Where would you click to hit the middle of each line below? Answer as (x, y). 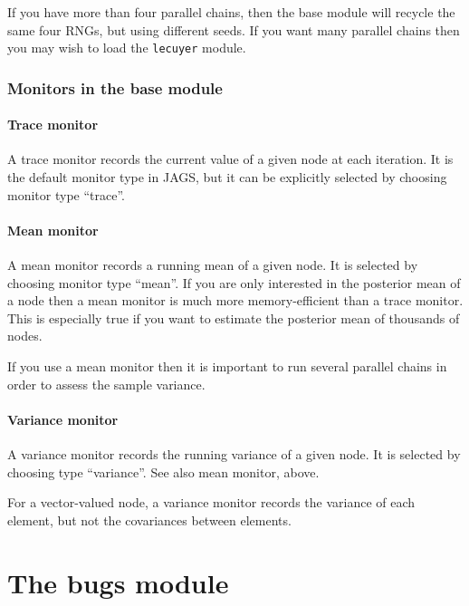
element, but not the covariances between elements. (149, 519)
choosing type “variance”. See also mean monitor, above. (163, 471)
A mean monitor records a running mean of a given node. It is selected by (213, 265)
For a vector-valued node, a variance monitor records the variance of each (211, 502)
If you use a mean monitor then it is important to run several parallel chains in (227, 366)
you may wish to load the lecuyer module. (127, 48)
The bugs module (118, 582)
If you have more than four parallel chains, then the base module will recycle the (231, 12)
